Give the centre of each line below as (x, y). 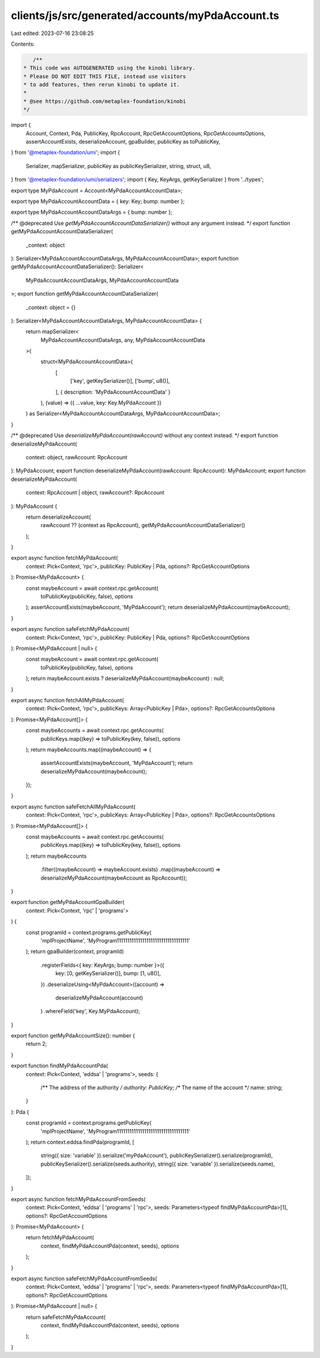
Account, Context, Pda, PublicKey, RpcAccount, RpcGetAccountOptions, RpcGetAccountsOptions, (146, 133)
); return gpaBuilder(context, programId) (75, 951)
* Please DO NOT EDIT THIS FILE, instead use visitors (105, 76)
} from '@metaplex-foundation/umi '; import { (65, 153)
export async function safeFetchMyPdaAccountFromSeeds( (84, 1278)
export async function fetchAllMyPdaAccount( (68, 700)
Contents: (23, 44)
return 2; (36, 1044)
